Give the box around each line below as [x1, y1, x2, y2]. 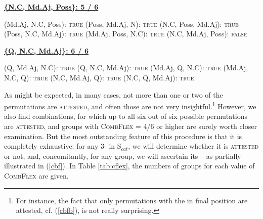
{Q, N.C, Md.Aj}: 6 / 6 [4, 45, 89, 56]
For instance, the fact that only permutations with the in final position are [16, 195, 248, 205]
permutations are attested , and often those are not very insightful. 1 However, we [4, 100, 256, 111]
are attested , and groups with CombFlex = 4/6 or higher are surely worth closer [4, 121, 257, 131]
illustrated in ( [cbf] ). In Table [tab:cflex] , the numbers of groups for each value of [4, 160, 255, 171]
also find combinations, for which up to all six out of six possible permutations [4, 111, 247, 121]
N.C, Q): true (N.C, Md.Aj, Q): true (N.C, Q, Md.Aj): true [4, 72, 194, 82]
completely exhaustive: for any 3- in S [4, 141, 121, 151]
